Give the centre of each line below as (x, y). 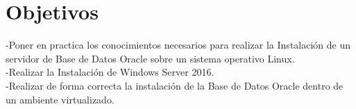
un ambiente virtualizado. (60, 99)
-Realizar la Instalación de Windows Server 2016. (110, 72)
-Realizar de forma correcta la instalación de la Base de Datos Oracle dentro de (175, 85)
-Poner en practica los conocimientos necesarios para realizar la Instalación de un (178, 45)
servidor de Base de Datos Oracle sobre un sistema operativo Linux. (150, 58)
